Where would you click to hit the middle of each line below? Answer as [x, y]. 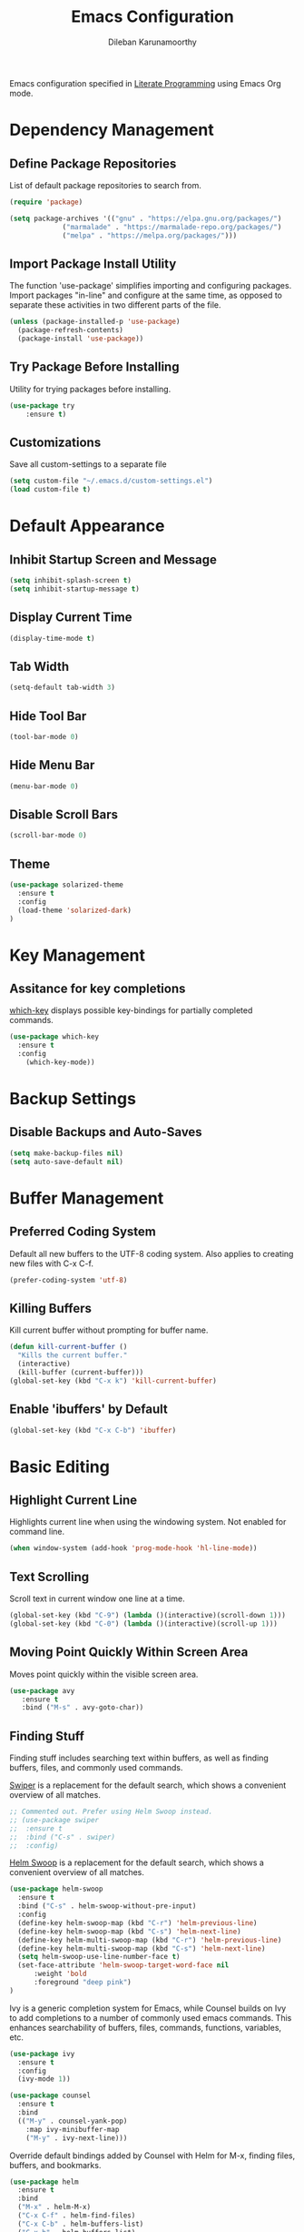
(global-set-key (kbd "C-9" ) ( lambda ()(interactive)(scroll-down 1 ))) [147, 1616]
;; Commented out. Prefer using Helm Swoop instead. [111, 1812]
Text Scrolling [49, 1577]
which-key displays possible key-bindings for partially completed [131, 1010]
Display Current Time [71, 618]
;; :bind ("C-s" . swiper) [63, 1837]
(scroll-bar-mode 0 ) [49, 836]
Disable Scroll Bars [64, 814]
